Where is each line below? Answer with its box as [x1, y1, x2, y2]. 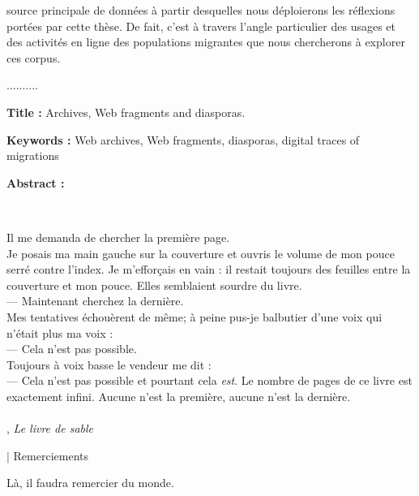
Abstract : [6, 174, 65, 191]
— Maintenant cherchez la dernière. [6, 292, 184, 309]
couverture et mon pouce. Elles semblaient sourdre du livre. [6, 276, 302, 293]
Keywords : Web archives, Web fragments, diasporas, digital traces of [6, 131, 360, 148]
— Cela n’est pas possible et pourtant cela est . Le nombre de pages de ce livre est [6, 372, 413, 389]
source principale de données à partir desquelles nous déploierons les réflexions [6, 2, 395, 18]
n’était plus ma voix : [6, 324, 113, 341]
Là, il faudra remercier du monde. [6, 474, 174, 491]
